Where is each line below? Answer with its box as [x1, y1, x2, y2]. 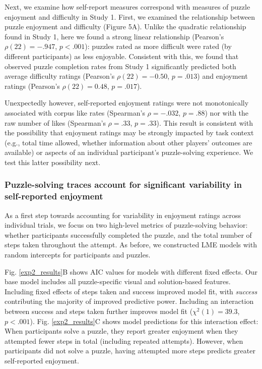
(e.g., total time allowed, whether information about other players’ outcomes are [5, 137, 252, 147]
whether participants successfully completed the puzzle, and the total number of [5, 229, 252, 240]
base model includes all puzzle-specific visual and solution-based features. [5, 276, 231, 287]
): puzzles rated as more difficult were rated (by [85, 41, 232, 51]
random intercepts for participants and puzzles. [5, 249, 151, 260]
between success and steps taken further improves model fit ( [5, 305, 193, 316]
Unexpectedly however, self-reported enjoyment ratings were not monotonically [5, 97, 249, 108]
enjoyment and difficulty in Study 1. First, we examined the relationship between [5, 11, 255, 22]
